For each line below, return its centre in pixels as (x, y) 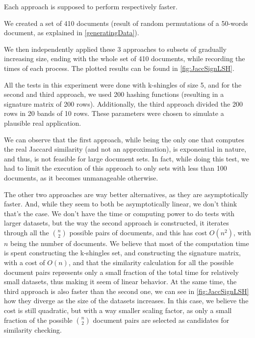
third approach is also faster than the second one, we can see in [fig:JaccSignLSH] (127, 291)
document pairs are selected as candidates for (161, 320)
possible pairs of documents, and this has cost (138, 232)
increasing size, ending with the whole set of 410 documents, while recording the (125, 58)
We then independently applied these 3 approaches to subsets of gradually (115, 49)
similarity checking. (33, 329)
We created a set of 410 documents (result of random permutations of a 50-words (126, 23)
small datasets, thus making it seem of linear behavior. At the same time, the (120, 282)
